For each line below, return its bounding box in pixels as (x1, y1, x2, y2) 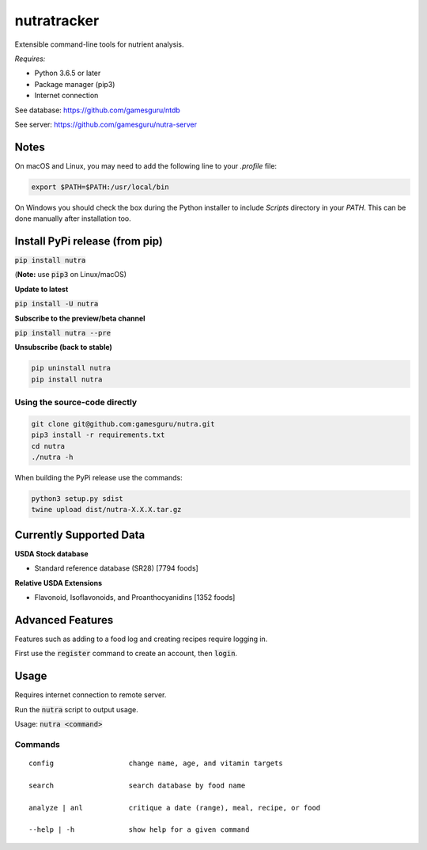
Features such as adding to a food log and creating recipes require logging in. (14, 634, 268, 644)
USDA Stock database (14, 548, 89, 558)
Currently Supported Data (14, 528, 145, 541)
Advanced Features (14, 613, 114, 627)
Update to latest (14, 284, 69, 294)
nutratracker (14, 12, 100, 29)
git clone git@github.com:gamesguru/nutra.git (31, 419, 215, 428)
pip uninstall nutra (31, 364, 111, 373)
